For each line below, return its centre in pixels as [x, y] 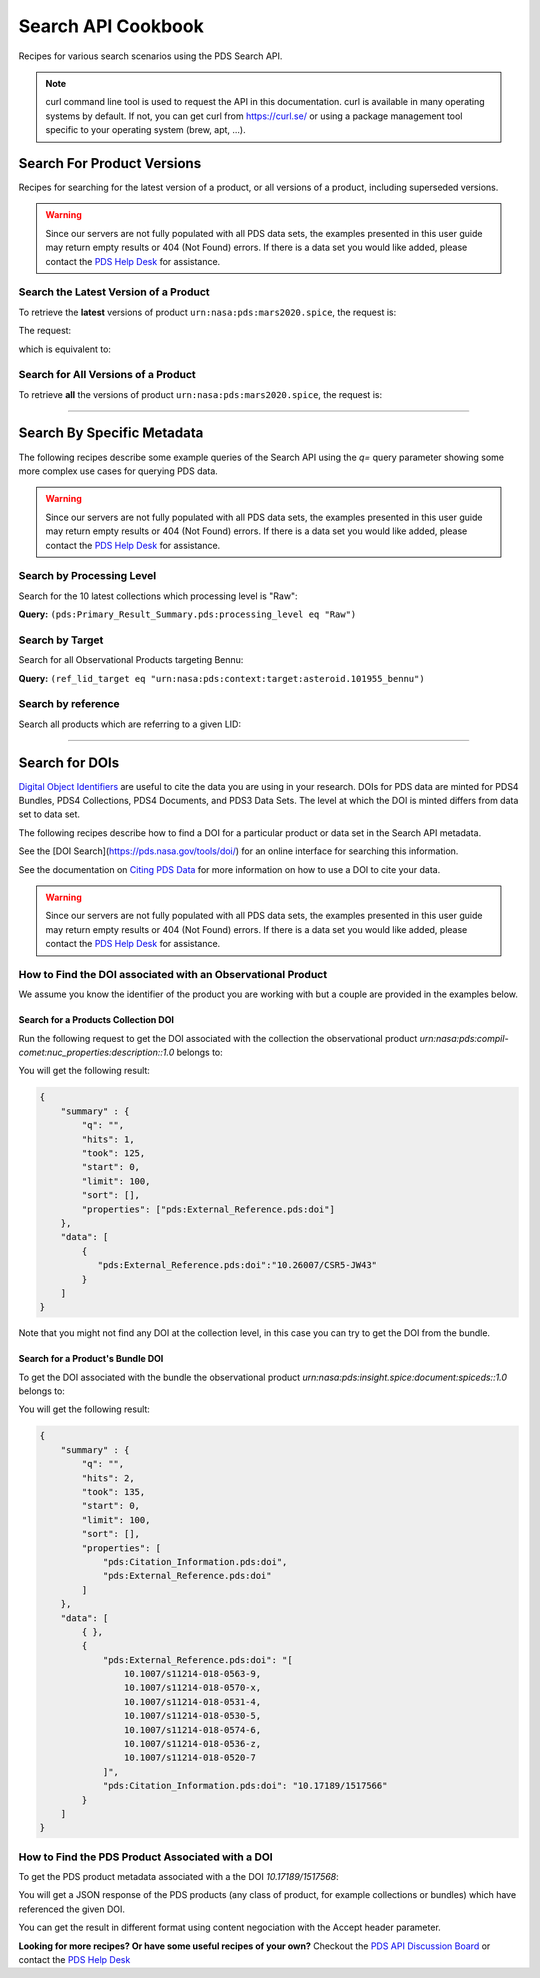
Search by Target [61, 640]
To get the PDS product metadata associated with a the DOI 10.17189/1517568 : [178, 1877]
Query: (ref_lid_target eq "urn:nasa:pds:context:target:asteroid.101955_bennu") [221, 678]
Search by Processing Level [87, 576]
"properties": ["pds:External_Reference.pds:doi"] [208, 1209]
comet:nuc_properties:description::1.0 [96, 1052]
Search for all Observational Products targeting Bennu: [131, 660]
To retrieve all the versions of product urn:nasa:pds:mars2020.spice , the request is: [200, 394]
